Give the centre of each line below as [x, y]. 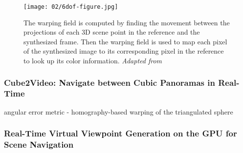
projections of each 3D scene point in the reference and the [112, 32]
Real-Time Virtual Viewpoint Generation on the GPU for [121, 133]
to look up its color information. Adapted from [93, 61]
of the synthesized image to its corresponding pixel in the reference [124, 51]
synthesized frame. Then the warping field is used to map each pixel [125, 41]
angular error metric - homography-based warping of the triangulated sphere [119, 111]
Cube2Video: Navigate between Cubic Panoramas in [110, 82]
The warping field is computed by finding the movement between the [127, 22]
